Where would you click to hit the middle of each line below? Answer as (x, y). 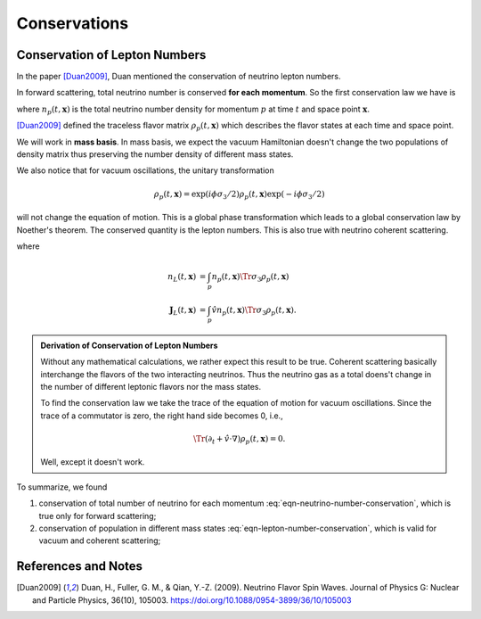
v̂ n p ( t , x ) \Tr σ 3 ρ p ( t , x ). (254, 310)
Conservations (73, 23)
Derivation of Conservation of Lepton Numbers (129, 345)
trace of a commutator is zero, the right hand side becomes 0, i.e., (162, 416)
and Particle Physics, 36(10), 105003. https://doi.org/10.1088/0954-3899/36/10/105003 (192, 600)
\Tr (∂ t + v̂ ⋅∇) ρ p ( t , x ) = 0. (239, 440)
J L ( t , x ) (183, 310)
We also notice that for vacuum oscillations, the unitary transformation (146, 170)
